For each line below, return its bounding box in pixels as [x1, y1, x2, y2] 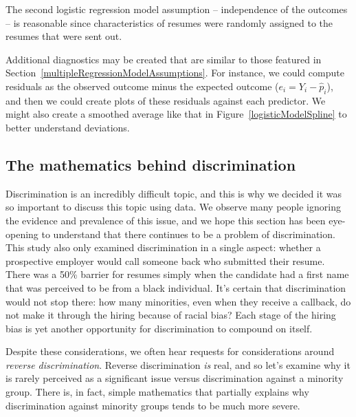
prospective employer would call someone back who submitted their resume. [5, 253, 325, 268]
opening [5, 226, 38, 241]
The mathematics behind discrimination [5, 153, 296, 175]
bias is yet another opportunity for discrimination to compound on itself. [5, 321, 313, 335]
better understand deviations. [5, 120, 130, 134]
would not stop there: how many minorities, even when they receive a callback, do [5, 294, 351, 308]
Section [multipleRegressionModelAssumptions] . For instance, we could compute [5, 65, 344, 80]
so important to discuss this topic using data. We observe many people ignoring [5, 200, 341, 214]
